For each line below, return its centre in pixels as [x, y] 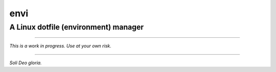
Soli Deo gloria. [26, 63]
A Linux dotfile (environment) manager [77, 27]
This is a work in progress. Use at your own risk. [61, 46]
